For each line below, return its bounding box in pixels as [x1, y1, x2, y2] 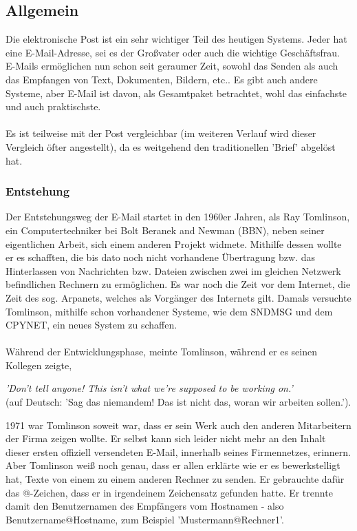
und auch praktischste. [6, 99, 101, 114]
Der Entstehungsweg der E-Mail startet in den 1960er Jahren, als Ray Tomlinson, [6, 209, 350, 224]
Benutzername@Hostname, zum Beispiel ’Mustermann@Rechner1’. [6, 512, 284, 526]
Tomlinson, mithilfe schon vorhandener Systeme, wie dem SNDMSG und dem [6, 304, 333, 318]
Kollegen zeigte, [6, 357, 72, 372]
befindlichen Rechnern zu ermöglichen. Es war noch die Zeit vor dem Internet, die [6, 277, 351, 291]
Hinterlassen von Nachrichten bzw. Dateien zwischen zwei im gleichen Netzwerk [6, 263, 341, 278]
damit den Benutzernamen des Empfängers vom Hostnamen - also [6, 499, 284, 513]
